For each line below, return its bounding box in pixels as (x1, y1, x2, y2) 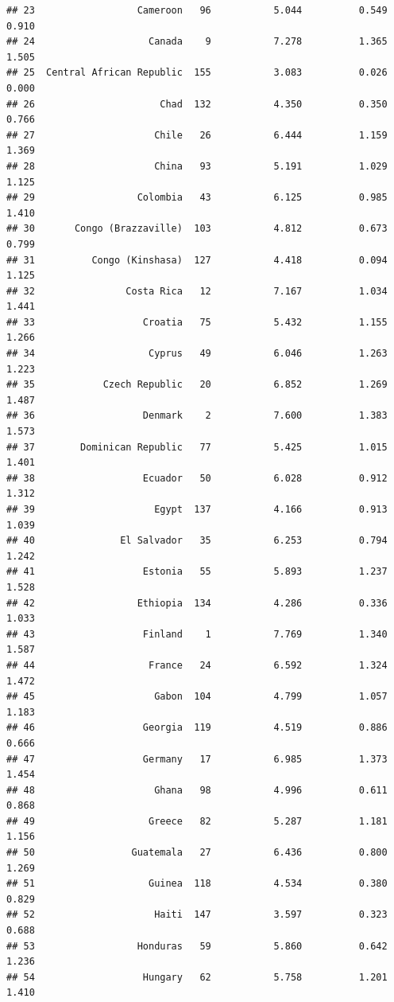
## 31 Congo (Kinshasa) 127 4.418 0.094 (6, 254, 388, 266)
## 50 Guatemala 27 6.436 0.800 (6, 847, 388, 859)
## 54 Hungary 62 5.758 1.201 (6, 971, 388, 983)
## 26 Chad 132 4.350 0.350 (6, 98, 388, 110)
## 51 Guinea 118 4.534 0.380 (6, 878, 388, 890)
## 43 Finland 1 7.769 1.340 (6, 628, 388, 640)
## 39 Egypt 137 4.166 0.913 (6, 504, 388, 515)
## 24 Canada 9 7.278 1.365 (6, 36, 388, 48)
